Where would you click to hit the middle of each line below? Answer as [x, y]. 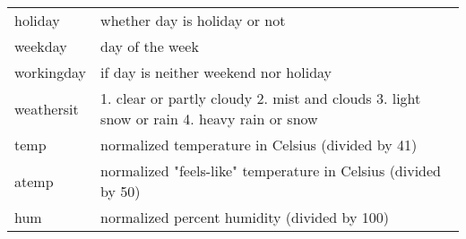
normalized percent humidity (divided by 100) [245, 217]
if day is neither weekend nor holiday [216, 72]
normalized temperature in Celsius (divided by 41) [259, 145]
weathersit [47, 108]
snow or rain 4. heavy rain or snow [209, 119]
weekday [41, 46]
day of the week [150, 46]
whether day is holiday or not [193, 20]
